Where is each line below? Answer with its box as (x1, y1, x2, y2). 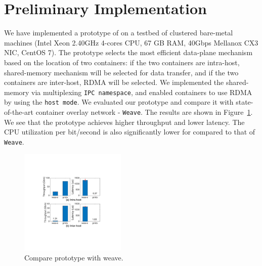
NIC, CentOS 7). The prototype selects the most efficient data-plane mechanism (4, 47, 253, 58)
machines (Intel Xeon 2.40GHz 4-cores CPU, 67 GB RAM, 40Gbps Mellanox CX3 (4, 37, 258, 48)
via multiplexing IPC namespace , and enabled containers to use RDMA (31, 86, 252, 97)
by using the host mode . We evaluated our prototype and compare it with (4, 97, 234, 107)
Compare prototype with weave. (24, 252, 123, 262)
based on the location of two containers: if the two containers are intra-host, (4, 57, 240, 67)
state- (236, 97, 253, 107)
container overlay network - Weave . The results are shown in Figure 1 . (35, 107, 253, 117)
